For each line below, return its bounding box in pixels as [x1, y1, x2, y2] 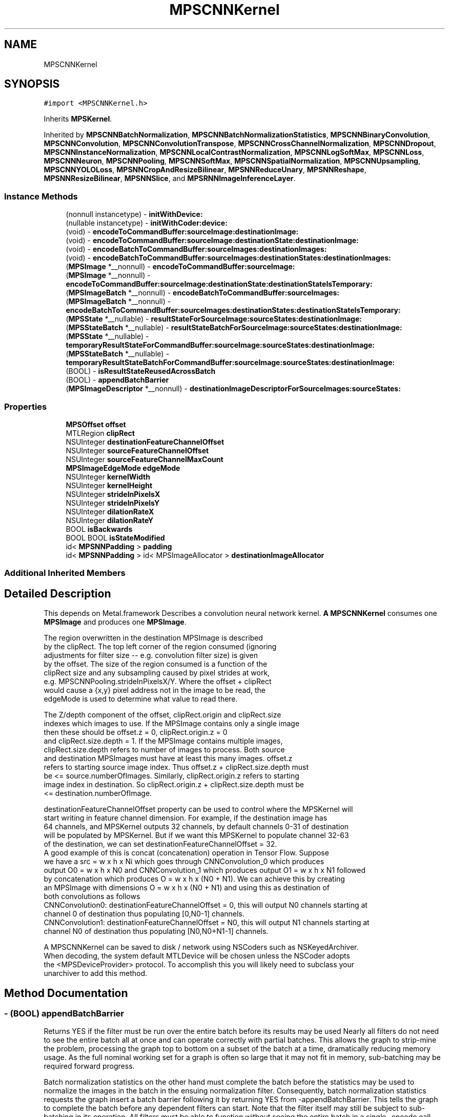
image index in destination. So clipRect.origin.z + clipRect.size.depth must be [44, 780, 304, 789]
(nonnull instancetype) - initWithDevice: [66, 210, 203, 219]
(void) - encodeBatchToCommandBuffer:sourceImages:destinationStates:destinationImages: [66, 253, 391, 263]
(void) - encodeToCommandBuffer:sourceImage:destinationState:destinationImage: [66, 236, 359, 245]
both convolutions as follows [44, 892, 140, 901]
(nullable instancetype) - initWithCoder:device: [66, 218, 228, 228]
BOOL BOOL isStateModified [66, 533, 165, 542]
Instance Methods [4, 191, 78, 202]
